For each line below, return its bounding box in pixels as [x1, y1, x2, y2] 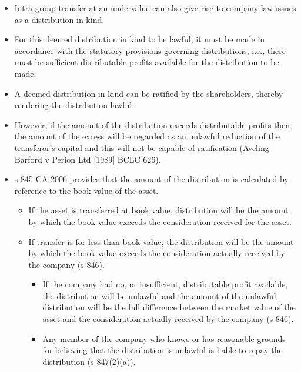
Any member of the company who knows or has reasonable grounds [42, 332, 286, 344]
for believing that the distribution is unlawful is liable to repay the [42, 344, 283, 356]
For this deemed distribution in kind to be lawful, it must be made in [14, 33, 265, 45]
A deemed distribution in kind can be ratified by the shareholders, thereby [14, 87, 283, 99]
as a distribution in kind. [14, 13, 105, 25]
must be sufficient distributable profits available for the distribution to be [14, 56, 279, 68]
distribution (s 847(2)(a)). [42, 355, 136, 367]
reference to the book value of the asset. [14, 184, 159, 196]
